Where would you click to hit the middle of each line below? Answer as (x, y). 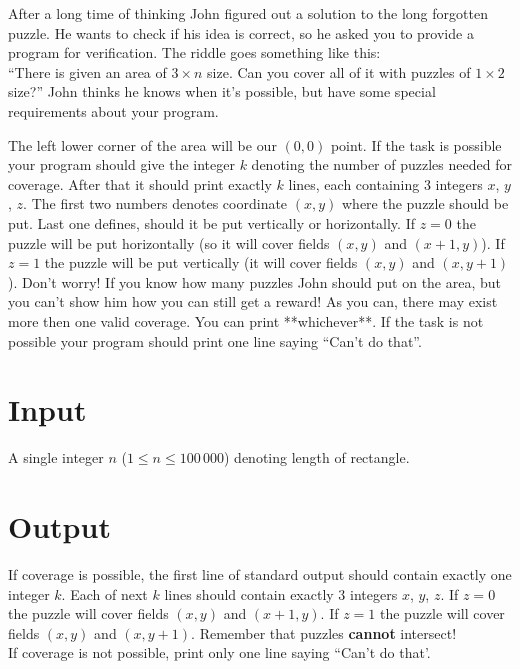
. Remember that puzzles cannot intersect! (324, 632)
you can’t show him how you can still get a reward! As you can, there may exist (253, 301)
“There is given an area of (87, 71)
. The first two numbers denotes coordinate (155, 203)
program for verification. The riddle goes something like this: (194, 52)
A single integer (56, 457)
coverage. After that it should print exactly (140, 183)
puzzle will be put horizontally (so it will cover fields (169, 242)
